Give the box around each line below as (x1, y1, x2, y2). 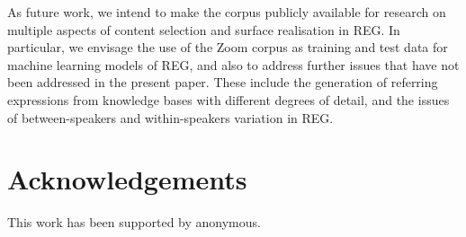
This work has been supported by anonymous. (7, 213, 261, 232)
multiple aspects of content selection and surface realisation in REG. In (7, 20, 400, 39)
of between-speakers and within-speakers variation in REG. (7, 108, 334, 127)
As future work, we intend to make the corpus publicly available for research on (7, 3, 446, 21)
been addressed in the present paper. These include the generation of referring (7, 73, 438, 92)
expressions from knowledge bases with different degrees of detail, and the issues (7, 90, 450, 109)
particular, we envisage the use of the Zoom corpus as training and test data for (7, 38, 448, 57)
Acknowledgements (7, 161, 247, 197)
